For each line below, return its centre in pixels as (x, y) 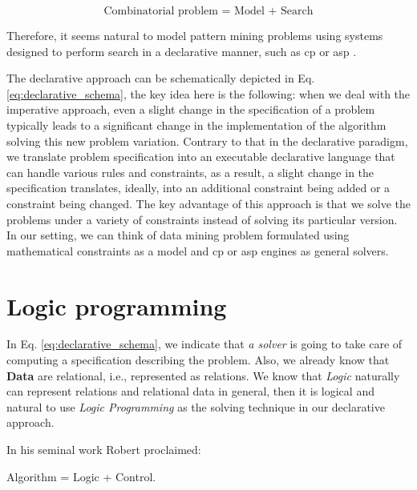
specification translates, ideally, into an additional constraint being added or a (198, 188)
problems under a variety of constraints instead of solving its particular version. (202, 219)
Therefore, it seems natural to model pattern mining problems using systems (195, 35)
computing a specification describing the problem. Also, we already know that (198, 360)
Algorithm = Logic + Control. (81, 476)
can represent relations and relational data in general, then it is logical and (190, 391)
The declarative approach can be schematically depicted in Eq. (161, 78)
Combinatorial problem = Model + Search (208, 11)
